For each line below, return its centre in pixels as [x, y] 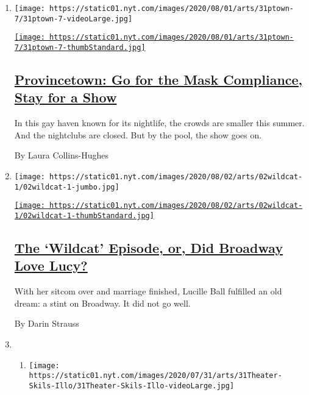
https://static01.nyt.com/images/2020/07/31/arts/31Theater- [155, 376]
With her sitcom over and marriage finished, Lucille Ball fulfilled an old [148, 291]
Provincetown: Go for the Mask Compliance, [158, 80]
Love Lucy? [51, 265]
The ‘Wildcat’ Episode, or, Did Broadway [149, 248]
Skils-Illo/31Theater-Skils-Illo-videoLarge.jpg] [132, 386]
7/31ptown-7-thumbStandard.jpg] [80, 47]
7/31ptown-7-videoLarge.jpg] [73, 19]
